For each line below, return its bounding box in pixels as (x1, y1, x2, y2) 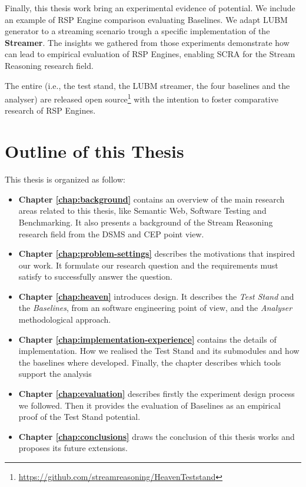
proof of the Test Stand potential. (18, 410, 141, 423)
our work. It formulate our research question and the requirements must (18, 259, 278, 271)
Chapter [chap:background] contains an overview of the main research (18, 193, 285, 205)
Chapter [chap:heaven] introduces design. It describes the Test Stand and (18, 290, 294, 302)
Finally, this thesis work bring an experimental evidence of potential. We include (5, 2, 295, 14)
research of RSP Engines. (5, 104, 96, 117)
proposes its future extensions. (18, 442, 128, 454)
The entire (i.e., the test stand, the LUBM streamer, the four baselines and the (5, 79, 290, 91)
